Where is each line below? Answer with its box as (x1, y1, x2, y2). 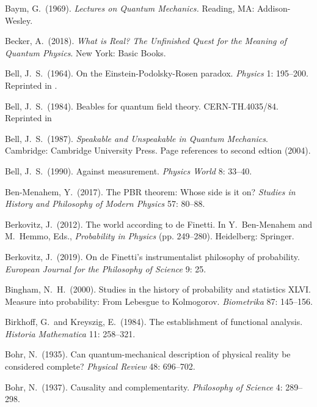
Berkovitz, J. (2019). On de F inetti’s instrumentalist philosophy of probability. (5, 250, 300, 263)
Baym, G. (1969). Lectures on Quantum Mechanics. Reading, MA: (5, 2, 255, 14)
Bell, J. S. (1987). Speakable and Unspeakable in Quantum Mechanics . (5, 132, 268, 144)
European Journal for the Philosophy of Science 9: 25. (5, 262, 206, 275)
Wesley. (5, 13, 33, 26)
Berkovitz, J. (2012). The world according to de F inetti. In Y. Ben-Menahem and (5, 217, 312, 230)
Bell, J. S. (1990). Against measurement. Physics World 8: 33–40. (5, 164, 252, 177)
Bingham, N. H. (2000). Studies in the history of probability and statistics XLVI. (5, 283, 312, 296)
